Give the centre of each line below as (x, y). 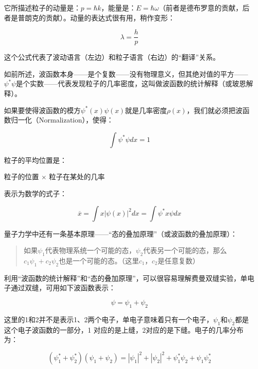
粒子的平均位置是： (35, 160)
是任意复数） (179, 260)
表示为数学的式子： (35, 193)
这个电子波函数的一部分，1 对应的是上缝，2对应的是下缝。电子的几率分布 (124, 329)
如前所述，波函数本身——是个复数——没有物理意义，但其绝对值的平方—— (126, 73)
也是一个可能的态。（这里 (99, 260)
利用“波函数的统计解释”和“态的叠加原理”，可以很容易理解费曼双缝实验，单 (126, 278)
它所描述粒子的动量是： (42, 7)
